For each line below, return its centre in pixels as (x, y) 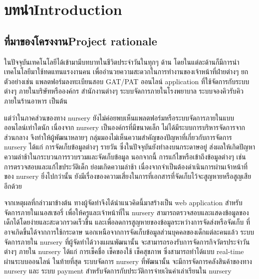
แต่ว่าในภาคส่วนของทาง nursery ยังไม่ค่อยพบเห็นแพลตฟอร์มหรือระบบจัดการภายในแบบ (119, 117)
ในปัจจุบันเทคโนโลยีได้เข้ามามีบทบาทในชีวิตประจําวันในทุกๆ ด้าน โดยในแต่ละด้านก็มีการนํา (122, 62)
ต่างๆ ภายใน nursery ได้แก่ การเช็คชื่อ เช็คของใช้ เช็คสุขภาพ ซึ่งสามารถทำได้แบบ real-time (124, 251)
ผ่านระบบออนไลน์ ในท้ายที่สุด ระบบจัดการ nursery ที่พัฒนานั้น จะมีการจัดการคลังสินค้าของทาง (128, 261)
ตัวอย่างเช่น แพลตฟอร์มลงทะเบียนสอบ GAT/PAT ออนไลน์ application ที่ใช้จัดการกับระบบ (127, 81)
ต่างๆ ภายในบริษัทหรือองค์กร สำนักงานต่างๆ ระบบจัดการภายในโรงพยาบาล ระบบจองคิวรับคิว (124, 91)
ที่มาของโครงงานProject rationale (81, 41)
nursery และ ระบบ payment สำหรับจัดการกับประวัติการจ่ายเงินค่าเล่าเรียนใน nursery (118, 271)
